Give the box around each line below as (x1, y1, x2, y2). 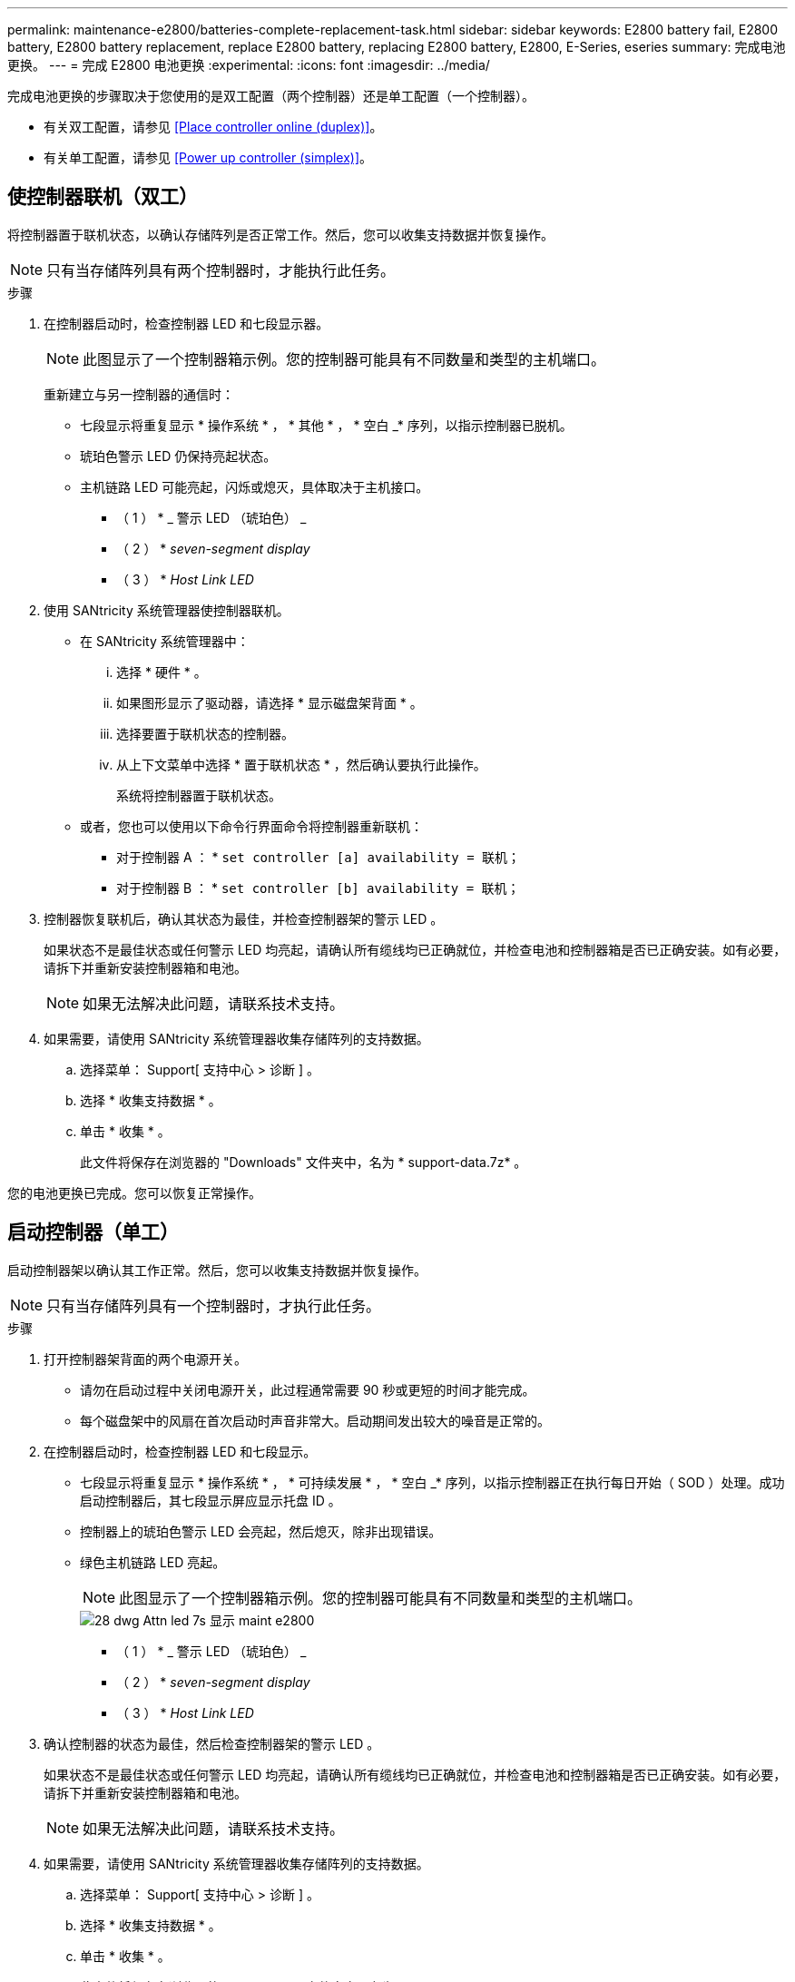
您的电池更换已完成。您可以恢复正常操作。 (7, 1184, 261, 1201)
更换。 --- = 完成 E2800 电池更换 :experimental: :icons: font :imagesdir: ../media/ (7, 57, 490, 73)
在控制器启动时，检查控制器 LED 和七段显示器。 (44, 315, 329, 331)
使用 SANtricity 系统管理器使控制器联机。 (44, 602, 290, 618)
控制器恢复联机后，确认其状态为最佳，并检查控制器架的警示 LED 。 (44, 910, 444, 927)
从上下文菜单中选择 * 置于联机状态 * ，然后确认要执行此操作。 (116, 756, 486, 772)
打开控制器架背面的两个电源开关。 (44, 1350, 247, 1367)
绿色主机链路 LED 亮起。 (80, 1554, 226, 1570)
